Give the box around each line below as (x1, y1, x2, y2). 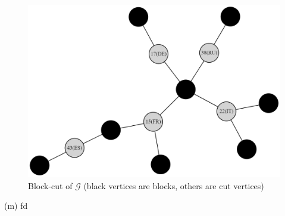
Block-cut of (28, 179, 73, 192)
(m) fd (4, 199, 28, 212)
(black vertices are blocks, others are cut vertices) (83, 179, 264, 192)
